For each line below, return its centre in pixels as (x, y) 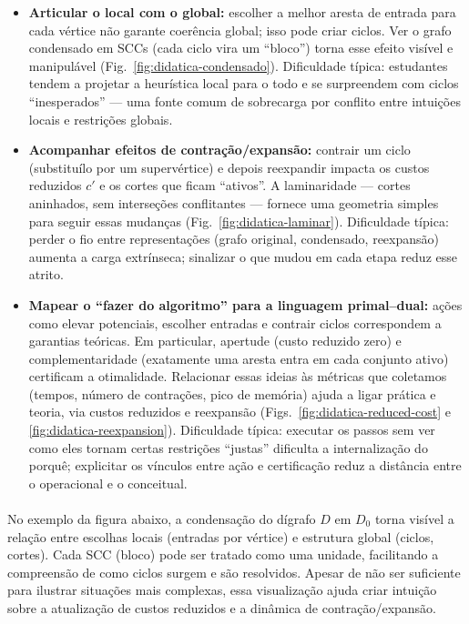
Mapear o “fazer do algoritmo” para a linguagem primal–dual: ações (245, 304)
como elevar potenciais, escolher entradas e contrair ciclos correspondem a (235, 322)
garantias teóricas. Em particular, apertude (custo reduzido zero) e (215, 341)
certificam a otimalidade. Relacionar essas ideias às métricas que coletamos (238, 376)
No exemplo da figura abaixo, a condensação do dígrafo (162, 519)
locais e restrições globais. (101, 119)
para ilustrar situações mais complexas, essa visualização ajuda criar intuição (222, 590)
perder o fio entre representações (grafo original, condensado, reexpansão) (234, 239)
